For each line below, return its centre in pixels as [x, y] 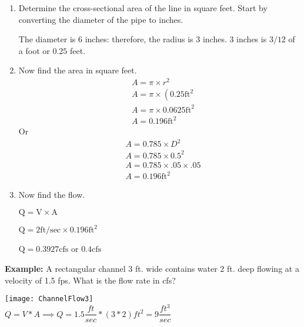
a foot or [34, 50]
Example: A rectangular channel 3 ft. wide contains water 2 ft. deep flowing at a [152, 269]
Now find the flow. [52, 195]
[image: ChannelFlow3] [49, 299]
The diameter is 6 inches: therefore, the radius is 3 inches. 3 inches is [143, 39]
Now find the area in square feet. [78, 70]
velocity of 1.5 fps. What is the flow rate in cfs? [90, 280]
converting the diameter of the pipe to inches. [101, 19]
